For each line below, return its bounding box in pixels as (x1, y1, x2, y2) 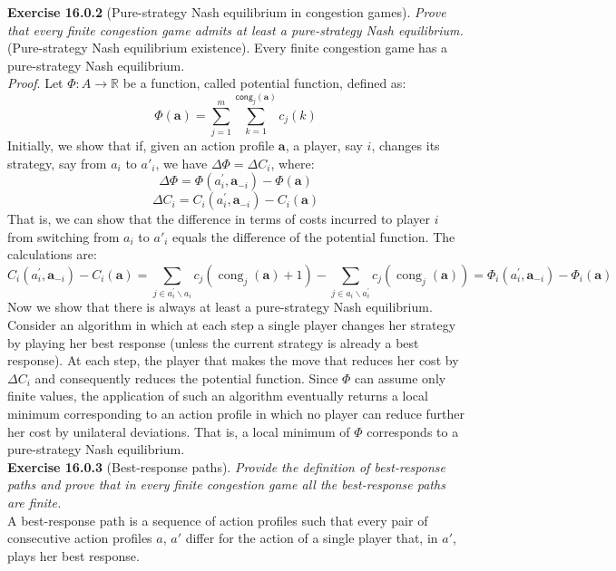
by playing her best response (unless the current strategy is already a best (7, 333, 419, 352)
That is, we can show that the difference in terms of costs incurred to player (7, 209, 431, 228)
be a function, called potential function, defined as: (122, 73, 406, 92)
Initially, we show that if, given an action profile (7, 135, 275, 154)
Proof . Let (7, 73, 64, 92)
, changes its (371, 135, 440, 154)
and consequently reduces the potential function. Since (34, 368, 338, 387)
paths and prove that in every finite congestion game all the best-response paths (7, 475, 445, 494)
